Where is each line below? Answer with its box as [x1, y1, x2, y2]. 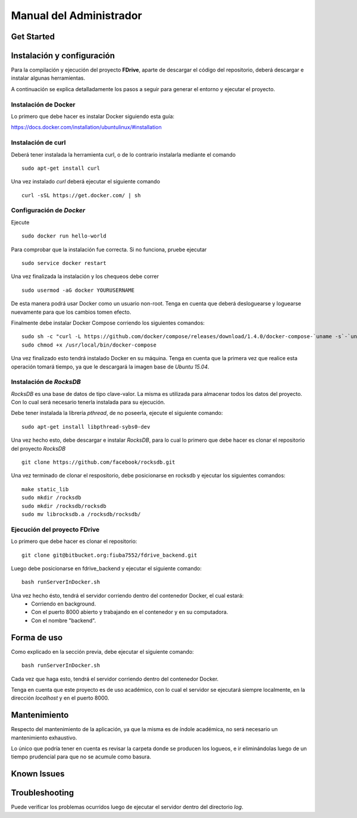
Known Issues [11, 769, 65, 779]
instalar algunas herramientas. [11, 74, 86, 82]
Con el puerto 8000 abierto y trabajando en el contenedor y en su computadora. [31, 608, 228, 616]
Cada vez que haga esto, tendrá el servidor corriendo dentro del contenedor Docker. [11, 675, 219, 682]
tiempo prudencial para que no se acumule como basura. [11, 753, 152, 760]
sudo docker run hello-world [21, 233, 107, 239]
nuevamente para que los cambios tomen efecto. [11, 308, 131, 316]
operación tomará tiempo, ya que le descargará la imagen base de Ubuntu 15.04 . [11, 363, 209, 370]
